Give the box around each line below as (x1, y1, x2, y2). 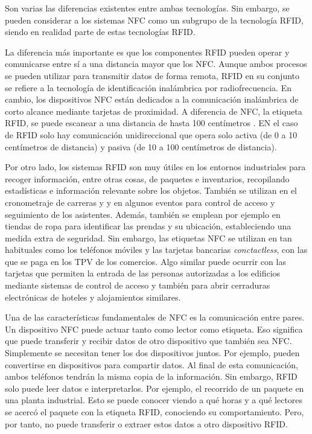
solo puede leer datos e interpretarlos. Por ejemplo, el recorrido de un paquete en (5, 381, 304, 394)
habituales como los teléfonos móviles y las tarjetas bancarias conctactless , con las (5, 243, 308, 256)
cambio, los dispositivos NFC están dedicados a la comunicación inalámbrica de (5, 93, 299, 106)
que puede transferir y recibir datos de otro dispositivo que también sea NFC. (5, 334, 292, 347)
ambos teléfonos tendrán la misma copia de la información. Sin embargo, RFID (5, 370, 298, 383)
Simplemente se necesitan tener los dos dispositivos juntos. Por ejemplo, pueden (5, 346, 300, 359)
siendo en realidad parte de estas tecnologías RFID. (5, 25, 196, 38)
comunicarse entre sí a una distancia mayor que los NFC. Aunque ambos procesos (5, 57, 307, 70)
